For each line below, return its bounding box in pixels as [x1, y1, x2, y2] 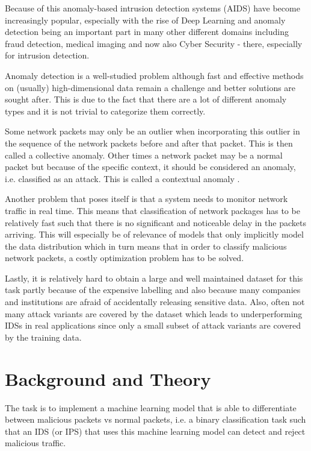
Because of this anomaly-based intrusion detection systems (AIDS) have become [5, 2, 300, 14]
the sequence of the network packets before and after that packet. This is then [5, 136, 293, 149]
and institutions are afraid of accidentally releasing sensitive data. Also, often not [5, 295, 305, 308]
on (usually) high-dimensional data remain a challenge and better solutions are [5, 81, 296, 93]
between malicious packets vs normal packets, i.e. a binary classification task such [5, 413, 306, 426]
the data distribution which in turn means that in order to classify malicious [5, 239, 287, 252]
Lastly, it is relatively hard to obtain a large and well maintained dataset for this [5, 271, 303, 284]
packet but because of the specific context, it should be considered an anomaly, [5, 160, 296, 173]
